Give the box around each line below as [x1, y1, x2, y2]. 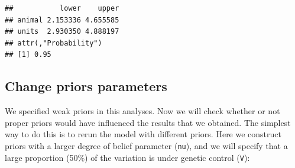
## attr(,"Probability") [5, 38, 102, 47]
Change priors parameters [5, 77, 167, 95]
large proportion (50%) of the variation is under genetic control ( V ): [5, 151, 250, 163]
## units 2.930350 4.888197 [5, 27, 119, 36]
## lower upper [5, 4, 119, 12]
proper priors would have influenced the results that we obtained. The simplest [5, 116, 291, 128]
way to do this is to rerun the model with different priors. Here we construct [5, 128, 281, 140]
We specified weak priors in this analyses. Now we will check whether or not [5, 105, 280, 117]
